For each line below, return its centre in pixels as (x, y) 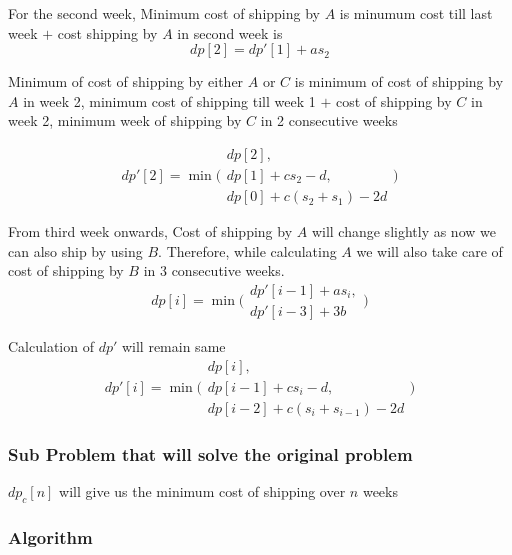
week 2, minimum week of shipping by (125, 120)
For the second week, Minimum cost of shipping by (164, 13)
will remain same (173, 345)
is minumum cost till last (416, 13)
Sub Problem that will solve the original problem (210, 453)
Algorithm (50, 536)
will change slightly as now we (403, 231)
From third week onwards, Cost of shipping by (150, 231)
